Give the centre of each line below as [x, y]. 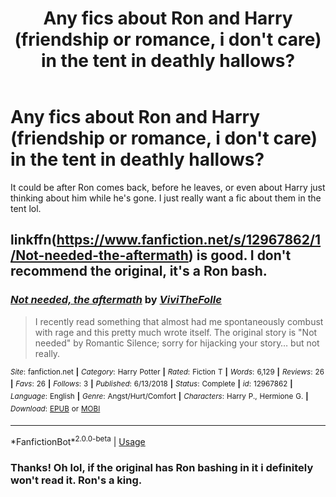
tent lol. [26, 208]
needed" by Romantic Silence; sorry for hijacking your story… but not [177, 343]
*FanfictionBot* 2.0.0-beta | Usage [78, 440]
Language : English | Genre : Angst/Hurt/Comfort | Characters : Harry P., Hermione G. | [159, 396]
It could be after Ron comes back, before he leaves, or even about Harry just [168, 187]
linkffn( [33, 240]
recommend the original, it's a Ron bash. [139, 271]
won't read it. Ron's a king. [76, 480]
